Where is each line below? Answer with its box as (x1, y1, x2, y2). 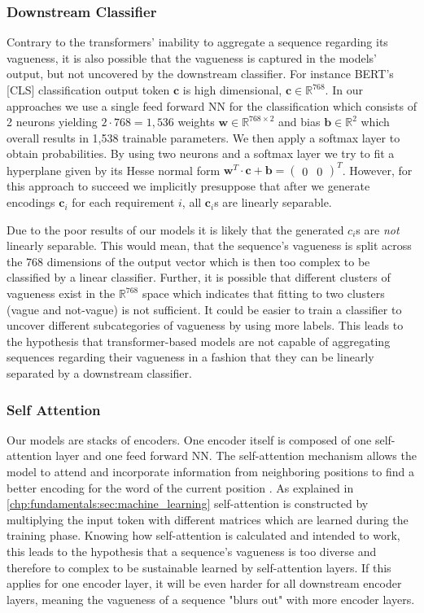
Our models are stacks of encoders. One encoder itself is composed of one (7, 431, 372, 448)
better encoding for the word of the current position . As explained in (7, 479, 354, 496)
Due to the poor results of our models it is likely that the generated (7, 221, 344, 238)
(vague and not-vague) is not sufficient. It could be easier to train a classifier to (7, 300, 402, 317)
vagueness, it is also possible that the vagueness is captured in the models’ (7, 49, 377, 66)
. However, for (342, 161, 413, 178)
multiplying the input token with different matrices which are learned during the (7, 510, 409, 528)
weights (177, 113, 215, 130)
